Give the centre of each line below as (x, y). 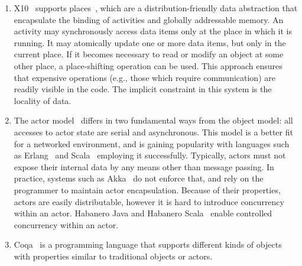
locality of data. (43, 100)
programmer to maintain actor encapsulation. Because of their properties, (147, 189)
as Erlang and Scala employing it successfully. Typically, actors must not (150, 155)
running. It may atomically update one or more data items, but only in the (150, 42)
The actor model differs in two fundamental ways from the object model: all (153, 120)
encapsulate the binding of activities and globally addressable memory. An (149, 19)
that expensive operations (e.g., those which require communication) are (144, 77)
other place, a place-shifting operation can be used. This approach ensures (148, 65)
